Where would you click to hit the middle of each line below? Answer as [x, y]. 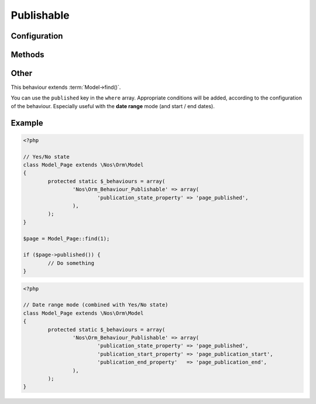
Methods [28, 55]
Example [27, 123]
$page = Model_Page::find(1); [66, 239]
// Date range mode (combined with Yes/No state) [96, 305]
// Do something [71, 263]
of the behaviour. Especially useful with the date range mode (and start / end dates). [113, 106]
